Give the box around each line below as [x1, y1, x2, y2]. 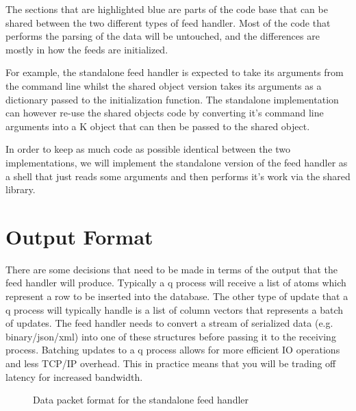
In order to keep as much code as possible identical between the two [5, 142, 291, 156]
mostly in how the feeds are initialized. [5, 42, 168, 56]
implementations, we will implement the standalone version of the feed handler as [5, 155, 348, 169]
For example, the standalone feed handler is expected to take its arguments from [5, 65, 344, 79]
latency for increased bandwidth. [5, 369, 143, 384]
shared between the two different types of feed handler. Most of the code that [5, 15, 331, 29]
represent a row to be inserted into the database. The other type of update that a [5, 289, 348, 303]
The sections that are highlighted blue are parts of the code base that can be [5, 2, 328, 16]
